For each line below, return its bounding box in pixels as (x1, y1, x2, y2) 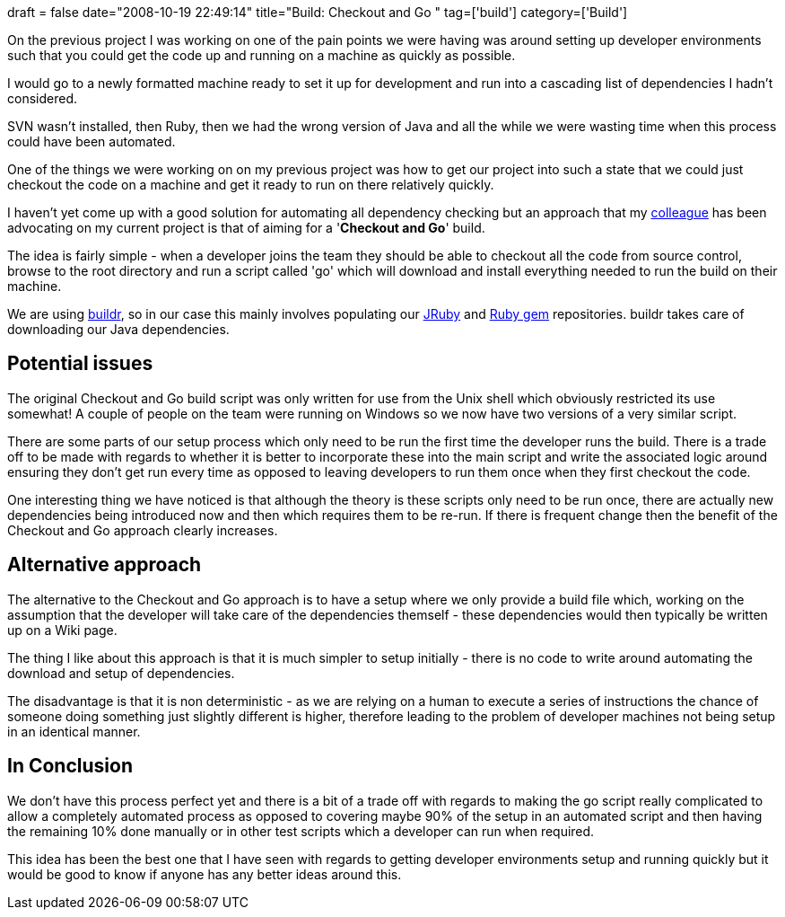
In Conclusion (7, 754, 133, 778)
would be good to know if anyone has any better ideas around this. (7, 866, 402, 882)
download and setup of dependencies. (7, 665, 235, 681)
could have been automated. (7, 134, 176, 149)
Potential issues (7, 352, 153, 375)
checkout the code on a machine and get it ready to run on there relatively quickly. (7, 177, 494, 192)
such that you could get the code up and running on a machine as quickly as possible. (7, 48, 516, 63)
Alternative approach (7, 553, 202, 577)
